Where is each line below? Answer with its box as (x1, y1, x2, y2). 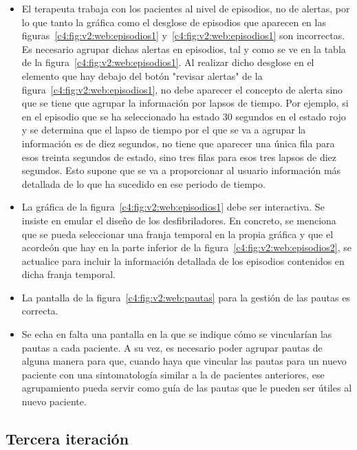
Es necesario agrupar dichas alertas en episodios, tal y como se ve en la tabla (21, 41, 346, 56)
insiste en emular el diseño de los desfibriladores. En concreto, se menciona (21, 213, 336, 227)
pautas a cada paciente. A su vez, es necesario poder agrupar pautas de (21, 340, 323, 354)
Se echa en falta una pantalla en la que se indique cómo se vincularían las (21, 327, 332, 341)
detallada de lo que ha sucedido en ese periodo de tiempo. (21, 176, 266, 191)
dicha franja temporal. (21, 267, 116, 281)
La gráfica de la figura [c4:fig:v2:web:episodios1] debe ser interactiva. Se (21, 200, 325, 214)
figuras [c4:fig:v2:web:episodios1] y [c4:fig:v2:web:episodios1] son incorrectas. (21, 28, 345, 43)
